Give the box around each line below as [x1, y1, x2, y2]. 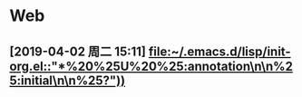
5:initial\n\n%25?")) [9, 73, 125, 88]
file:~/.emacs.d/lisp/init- [148, 44, 292, 59]
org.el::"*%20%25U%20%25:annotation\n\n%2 [9, 58, 293, 73]
